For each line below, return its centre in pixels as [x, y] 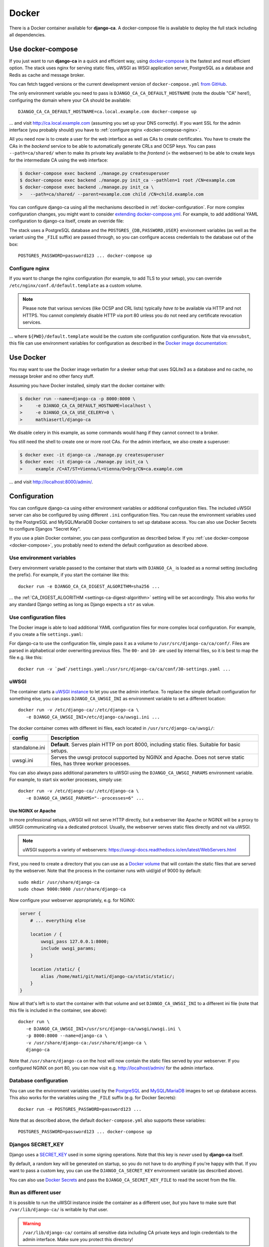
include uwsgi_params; [68, 948]
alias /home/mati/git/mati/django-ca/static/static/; [108, 976]
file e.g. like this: [26, 657]
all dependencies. [27, 34]
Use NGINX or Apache [33, 811]
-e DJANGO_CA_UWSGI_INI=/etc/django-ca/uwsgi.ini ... [93, 717]
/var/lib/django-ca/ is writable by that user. [59, 1210]
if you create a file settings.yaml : [46, 634]
